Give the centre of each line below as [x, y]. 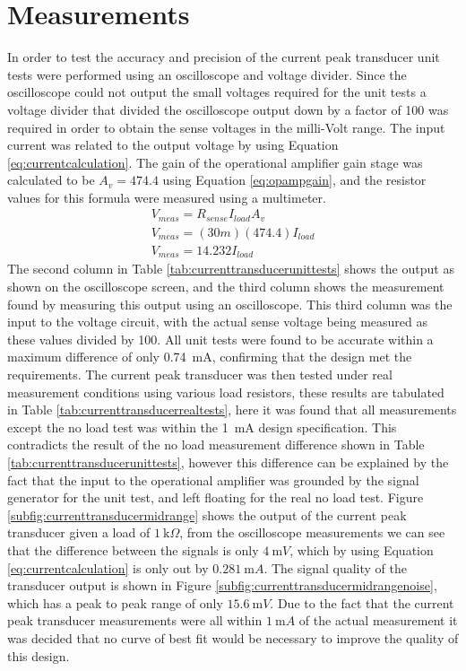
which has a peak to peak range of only [115, 602]
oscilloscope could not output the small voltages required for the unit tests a [217, 92]
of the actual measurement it [378, 620]
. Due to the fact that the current [362, 602]
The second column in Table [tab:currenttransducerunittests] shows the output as [231, 269]
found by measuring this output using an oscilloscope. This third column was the [230, 304]
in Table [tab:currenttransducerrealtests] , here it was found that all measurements [232, 410]
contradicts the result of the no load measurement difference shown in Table [216, 444]
